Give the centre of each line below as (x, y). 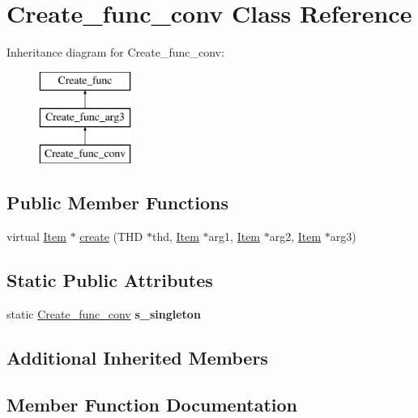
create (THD (111, 236)
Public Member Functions (117, 203)
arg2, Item (295, 236)
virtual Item (36, 236)
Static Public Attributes (110, 279)
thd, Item (175, 236)
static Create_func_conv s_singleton (104, 313)
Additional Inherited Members (137, 357)
